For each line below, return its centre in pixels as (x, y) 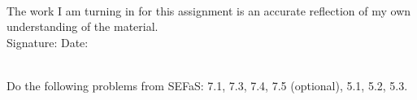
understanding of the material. (83, 26)
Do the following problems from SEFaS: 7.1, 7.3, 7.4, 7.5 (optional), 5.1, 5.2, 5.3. (207, 85)
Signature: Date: (48, 42)
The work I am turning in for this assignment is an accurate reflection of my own (209, 10)
